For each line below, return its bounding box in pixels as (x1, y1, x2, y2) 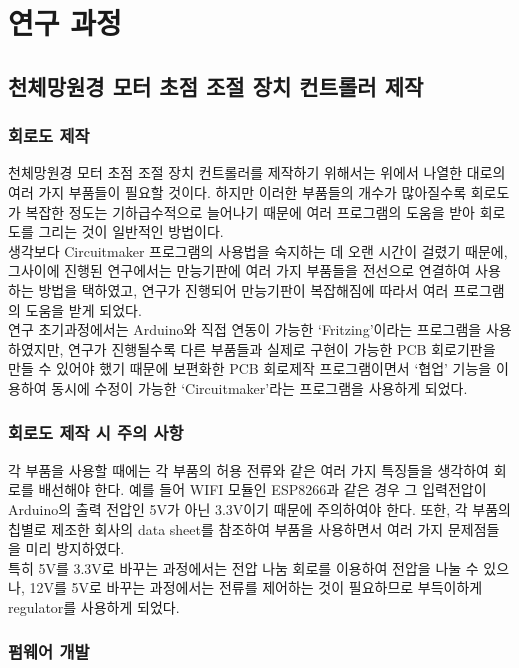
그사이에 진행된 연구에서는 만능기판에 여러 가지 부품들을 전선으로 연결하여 (8, 260, 471, 281)
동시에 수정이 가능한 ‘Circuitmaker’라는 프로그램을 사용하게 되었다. (51, 377, 468, 398)
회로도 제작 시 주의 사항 (8, 420, 184, 445)
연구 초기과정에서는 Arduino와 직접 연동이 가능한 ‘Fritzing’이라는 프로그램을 (8, 319, 482, 340)
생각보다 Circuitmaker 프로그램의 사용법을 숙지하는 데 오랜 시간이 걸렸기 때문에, (8, 240, 508, 261)
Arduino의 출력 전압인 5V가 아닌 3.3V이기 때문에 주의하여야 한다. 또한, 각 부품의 (8, 498, 511, 519)
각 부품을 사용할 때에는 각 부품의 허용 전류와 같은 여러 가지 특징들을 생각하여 (8, 459, 489, 480)
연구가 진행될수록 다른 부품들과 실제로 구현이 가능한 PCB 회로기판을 (68, 338, 496, 359)
